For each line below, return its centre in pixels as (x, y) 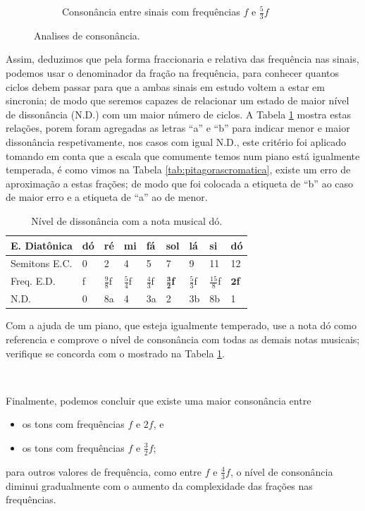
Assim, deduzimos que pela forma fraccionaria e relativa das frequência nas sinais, (182, 59)
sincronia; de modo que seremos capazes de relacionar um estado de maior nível (178, 100)
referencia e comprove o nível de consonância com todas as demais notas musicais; (183, 339)
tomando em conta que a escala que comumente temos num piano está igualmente (183, 155)
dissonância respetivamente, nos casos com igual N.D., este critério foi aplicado (176, 141)
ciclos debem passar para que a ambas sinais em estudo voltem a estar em (165, 86)
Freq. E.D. (33, 281)
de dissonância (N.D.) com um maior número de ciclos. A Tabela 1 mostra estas (178, 114)
